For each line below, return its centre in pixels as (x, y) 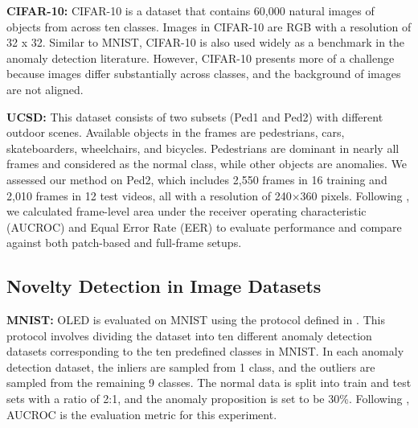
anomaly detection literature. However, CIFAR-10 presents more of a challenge (201, 58)
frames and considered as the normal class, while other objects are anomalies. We (207, 164)
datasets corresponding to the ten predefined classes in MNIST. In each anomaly (205, 351)
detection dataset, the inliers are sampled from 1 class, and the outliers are (191, 366)
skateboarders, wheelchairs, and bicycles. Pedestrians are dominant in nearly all (203, 148)
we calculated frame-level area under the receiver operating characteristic (186, 211)
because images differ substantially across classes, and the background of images (204, 74)
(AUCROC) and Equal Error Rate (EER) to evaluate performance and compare (204, 226)
